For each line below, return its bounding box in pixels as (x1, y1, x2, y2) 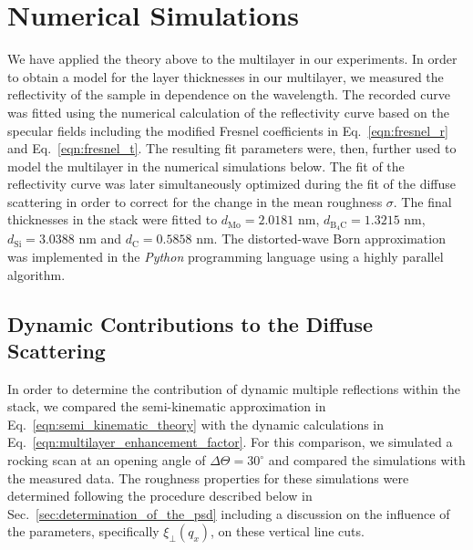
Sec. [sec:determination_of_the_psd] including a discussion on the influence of (7, 503, 450, 523)
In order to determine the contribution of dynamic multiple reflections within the (7, 379, 460, 398)
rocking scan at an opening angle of (7, 451, 206, 470)
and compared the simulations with (268, 451, 466, 470)
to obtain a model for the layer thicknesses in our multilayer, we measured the (7, 67, 444, 86)
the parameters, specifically (7, 522, 159, 541)
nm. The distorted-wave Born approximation (196, 229, 446, 248)
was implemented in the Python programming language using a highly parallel (7, 246, 444, 265)
